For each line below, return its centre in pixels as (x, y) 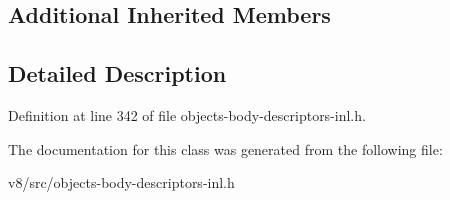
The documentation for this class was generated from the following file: (225, 148)
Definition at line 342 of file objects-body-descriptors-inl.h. (187, 114)
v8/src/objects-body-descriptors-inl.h (121, 182)
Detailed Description (117, 73)
